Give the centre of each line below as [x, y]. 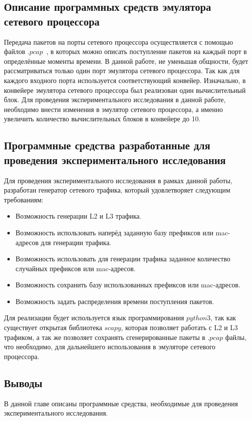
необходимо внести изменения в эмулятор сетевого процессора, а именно [113, 109]
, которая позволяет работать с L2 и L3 [179, 327]
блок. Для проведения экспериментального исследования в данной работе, [115, 99]
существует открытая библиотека [53, 327]
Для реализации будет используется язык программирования [94, 318]
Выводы [23, 382]
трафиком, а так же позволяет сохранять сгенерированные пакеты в [105, 337]
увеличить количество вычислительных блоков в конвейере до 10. [102, 119]
